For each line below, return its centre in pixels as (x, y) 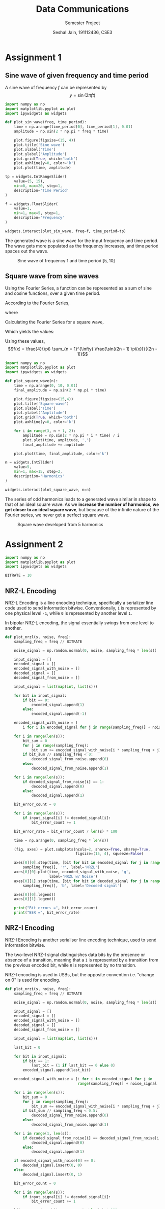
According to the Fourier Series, (37, 303)
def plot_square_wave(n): (31, 381)
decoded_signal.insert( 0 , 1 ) (53, 1174)
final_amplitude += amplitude (54, 445)
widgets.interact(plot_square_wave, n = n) (48, 490)
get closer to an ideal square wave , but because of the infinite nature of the (82, 509)
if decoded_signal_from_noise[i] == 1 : (64, 782)
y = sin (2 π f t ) (82, 95)
